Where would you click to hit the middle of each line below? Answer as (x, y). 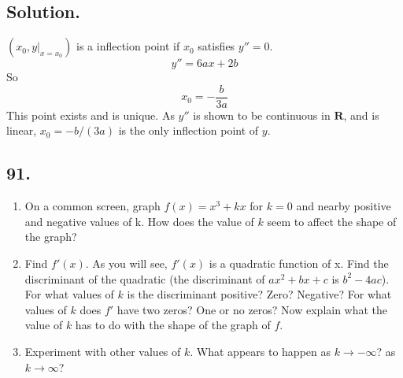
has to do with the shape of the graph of (173, 325)
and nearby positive (344, 206)
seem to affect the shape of (332, 221)
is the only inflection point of (189, 130)
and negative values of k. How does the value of (139, 221)
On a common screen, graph (92, 206)
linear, (22, 130)
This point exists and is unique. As (91, 115)
